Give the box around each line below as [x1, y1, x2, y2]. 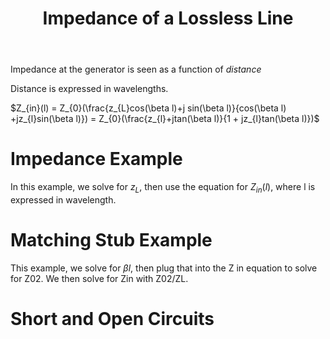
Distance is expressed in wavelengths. [10, 83, 169, 95]
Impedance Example [10, 148, 183, 171]
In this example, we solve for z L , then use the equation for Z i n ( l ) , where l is [10, 181, 316, 195]
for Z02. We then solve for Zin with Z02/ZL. [10, 272, 189, 284]
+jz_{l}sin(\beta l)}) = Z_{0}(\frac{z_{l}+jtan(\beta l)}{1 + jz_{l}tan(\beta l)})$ [10, 113, 320, 125]
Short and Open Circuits [10, 308, 215, 331]
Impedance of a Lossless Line [42, 7, 294, 30]
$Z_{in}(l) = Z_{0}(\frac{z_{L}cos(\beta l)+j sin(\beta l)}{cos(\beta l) [10, 102, 287, 114]
